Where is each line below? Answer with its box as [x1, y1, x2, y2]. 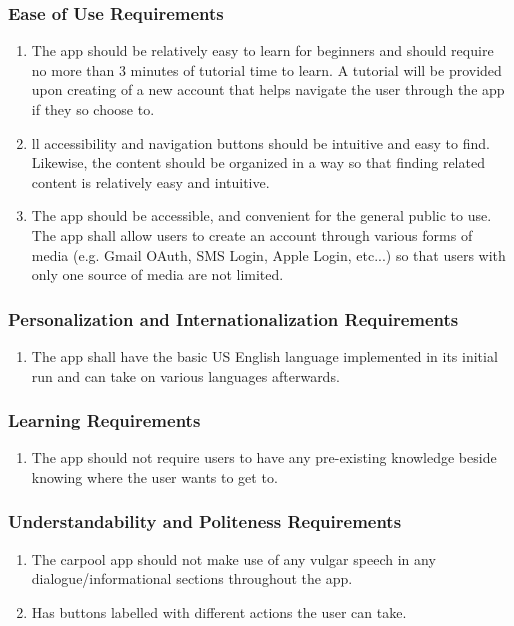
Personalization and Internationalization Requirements [8, 306, 459, 331]
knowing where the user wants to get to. [31, 466, 278, 487]
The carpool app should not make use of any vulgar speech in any [31, 548, 436, 569]
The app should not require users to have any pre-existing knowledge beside [31, 447, 497, 468]
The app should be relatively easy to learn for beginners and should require [31, 40, 494, 61]
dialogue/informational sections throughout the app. [31, 568, 353, 589]
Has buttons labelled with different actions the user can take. [31, 601, 407, 622]
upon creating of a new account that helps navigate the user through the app [31, 79, 505, 100]
